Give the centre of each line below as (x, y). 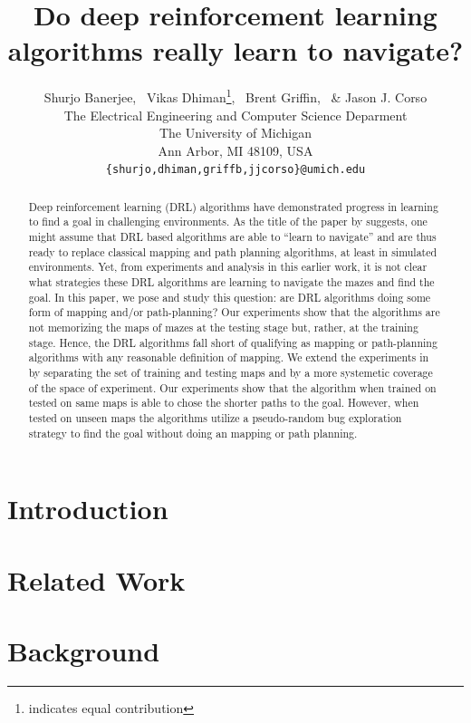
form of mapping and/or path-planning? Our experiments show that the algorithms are (234, 312)
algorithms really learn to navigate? (235, 50)
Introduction (88, 509)
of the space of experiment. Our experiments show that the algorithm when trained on (232, 387)
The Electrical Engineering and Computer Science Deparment (235, 115)
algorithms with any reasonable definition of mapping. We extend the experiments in (229, 357)
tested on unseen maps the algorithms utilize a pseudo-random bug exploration (215, 417)
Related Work (96, 579)
